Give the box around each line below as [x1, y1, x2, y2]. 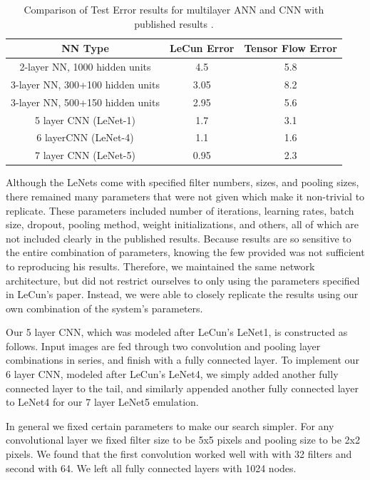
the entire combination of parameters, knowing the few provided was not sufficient [6, 245, 365, 260]
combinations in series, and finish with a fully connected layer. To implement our [6, 352, 359, 367]
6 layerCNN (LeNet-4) [36, 130, 134, 145]
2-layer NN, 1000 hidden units [19, 59, 151, 74]
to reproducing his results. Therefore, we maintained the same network [6, 258, 315, 273]
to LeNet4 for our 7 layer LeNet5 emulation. [6, 394, 199, 409]
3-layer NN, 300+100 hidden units [11, 76, 160, 91]
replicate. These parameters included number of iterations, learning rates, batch [6, 203, 354, 218]
